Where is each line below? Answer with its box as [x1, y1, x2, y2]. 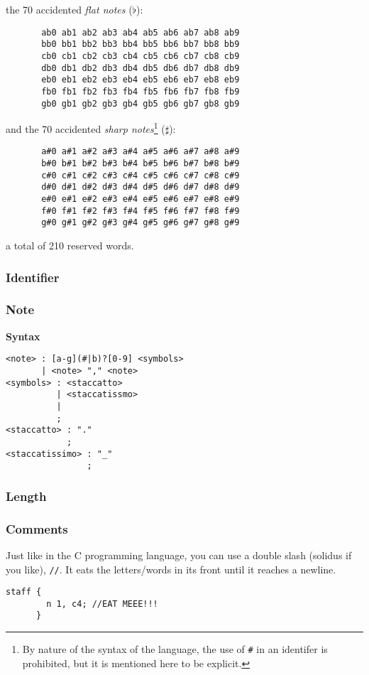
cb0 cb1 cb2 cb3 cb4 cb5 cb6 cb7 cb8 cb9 [41, 50, 240, 61]
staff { [6, 587, 42, 598]
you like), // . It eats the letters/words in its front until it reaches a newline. [6, 561, 336, 576]
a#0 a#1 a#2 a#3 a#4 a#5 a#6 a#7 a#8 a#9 [41, 146, 240, 157]
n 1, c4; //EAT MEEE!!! [46, 598, 158, 609]
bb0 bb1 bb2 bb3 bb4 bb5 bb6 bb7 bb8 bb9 [41, 39, 240, 50]
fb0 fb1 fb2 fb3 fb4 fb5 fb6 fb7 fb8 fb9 [41, 86, 240, 97]
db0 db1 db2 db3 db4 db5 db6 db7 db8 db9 [41, 63, 240, 73]
